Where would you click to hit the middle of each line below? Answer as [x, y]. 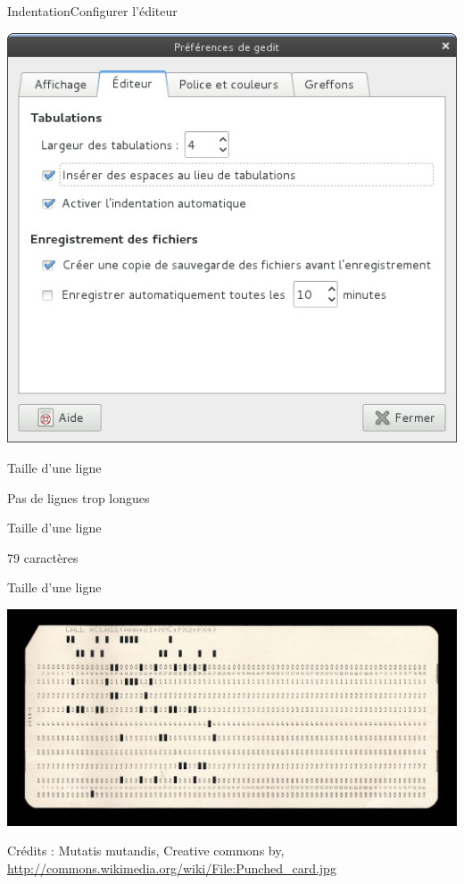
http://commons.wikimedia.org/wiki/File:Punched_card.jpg [172, 867]
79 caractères [43, 557]
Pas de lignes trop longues [79, 497]
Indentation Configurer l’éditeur [92, 11]
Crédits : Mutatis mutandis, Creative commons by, [146, 851]
